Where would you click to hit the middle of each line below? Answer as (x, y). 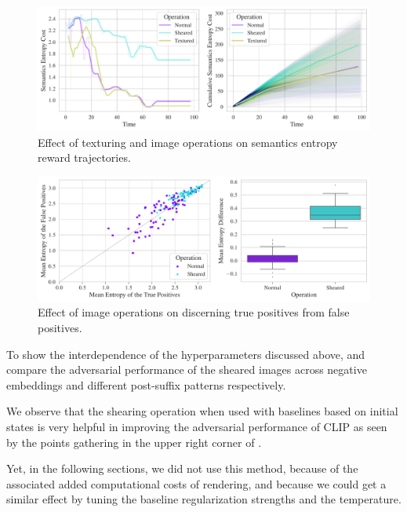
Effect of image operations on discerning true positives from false (194, 312)
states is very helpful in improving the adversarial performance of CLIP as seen (197, 426)
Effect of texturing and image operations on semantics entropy (188, 142)
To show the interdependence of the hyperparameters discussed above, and (186, 354)
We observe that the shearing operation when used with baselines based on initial (202, 411)
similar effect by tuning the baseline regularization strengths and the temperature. (204, 499)
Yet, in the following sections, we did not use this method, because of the (182, 468)
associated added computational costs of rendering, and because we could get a (196, 483)
